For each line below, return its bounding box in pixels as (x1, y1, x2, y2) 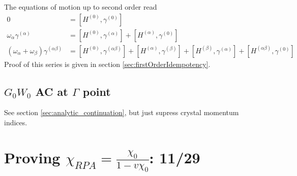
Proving (4, 147, 61, 167)
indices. (4, 117, 27, 128)
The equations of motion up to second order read (4, 2, 157, 12)
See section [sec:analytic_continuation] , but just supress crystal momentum (4, 107, 239, 118)
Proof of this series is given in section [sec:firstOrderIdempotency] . (4, 58, 211, 69)
